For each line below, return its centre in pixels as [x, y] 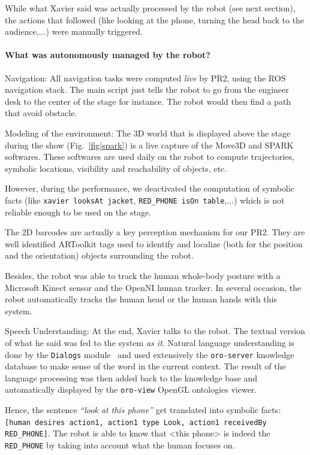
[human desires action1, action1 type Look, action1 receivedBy [136, 422]
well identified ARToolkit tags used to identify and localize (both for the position [154, 243]
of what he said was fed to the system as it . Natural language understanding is [150, 342]
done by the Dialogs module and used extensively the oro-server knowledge [150, 354]
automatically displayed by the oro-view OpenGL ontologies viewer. [131, 389]
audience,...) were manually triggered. [74, 31]
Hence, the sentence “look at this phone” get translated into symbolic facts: [143, 410]
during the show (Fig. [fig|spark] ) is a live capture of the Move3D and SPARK [149, 145]
